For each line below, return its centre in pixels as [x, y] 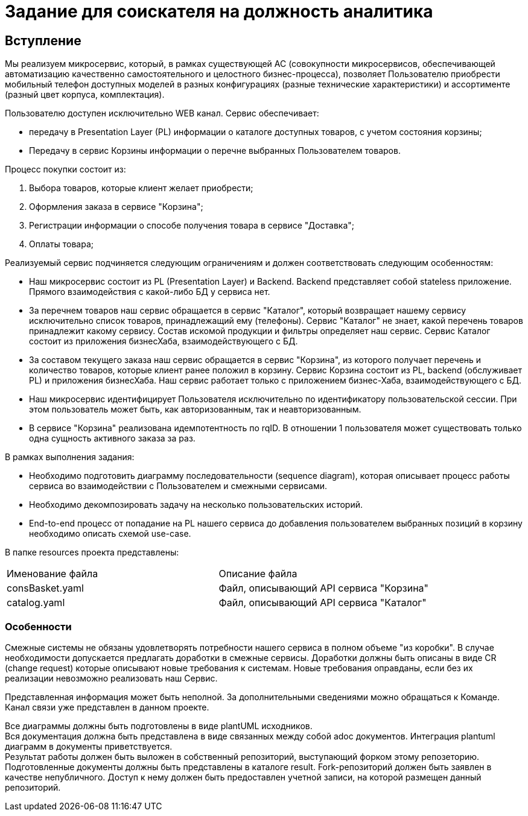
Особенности [38, 626]
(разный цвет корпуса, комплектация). [85, 95]
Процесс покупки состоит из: [65, 169]
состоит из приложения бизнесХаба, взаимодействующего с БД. [164, 341]
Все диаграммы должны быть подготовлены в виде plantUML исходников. [159, 726]
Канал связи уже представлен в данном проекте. [107, 707]
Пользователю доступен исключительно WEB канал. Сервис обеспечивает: [162, 113]
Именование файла [52, 574]
